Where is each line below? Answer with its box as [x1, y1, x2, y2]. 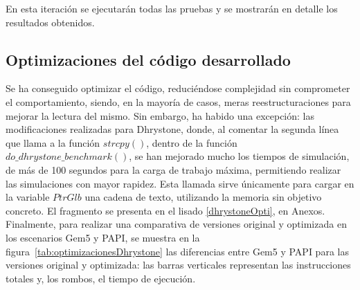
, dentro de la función [146, 135, 237, 149]
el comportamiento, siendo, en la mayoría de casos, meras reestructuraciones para [6, 94, 351, 109]
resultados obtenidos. [6, 15, 95, 29]
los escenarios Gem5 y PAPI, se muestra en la [6, 230, 200, 244]
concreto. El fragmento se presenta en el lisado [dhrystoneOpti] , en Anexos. [6, 203, 325, 217]
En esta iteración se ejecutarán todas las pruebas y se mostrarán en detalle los [6, 1, 338, 15]
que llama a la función [6, 135, 100, 149]
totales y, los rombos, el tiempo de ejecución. [6, 271, 196, 285]
